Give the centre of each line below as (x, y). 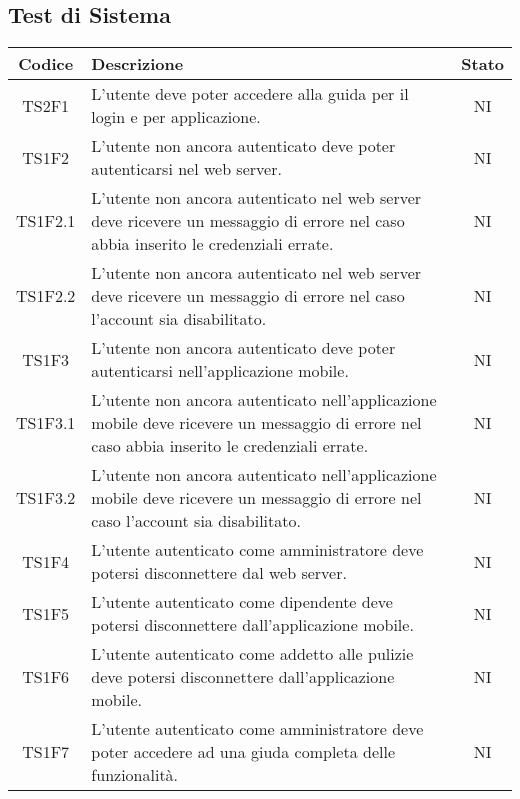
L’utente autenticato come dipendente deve (242, 602)
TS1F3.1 (46, 423)
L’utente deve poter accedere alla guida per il (250, 94)
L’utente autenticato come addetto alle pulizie (252, 654)
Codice (46, 64)
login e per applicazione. (176, 117)
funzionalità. (135, 775)
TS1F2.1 (46, 221)
